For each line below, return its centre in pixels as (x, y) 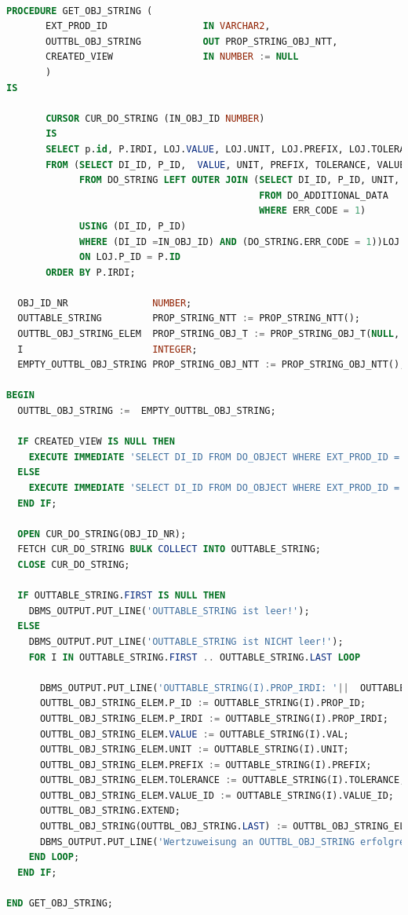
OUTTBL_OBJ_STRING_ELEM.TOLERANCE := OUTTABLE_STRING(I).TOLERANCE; (222, 780)
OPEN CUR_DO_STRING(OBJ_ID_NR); (102, 534)
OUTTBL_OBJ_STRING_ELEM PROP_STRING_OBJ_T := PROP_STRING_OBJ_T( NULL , (209, 334)
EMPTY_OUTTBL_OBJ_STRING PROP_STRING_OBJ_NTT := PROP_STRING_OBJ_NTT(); (211, 365)
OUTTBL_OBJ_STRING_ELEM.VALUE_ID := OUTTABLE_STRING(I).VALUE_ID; (217, 795)
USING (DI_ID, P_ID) (133, 226)
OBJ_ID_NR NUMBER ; (105, 303)
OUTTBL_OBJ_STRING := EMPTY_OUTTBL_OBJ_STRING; (147, 411)
